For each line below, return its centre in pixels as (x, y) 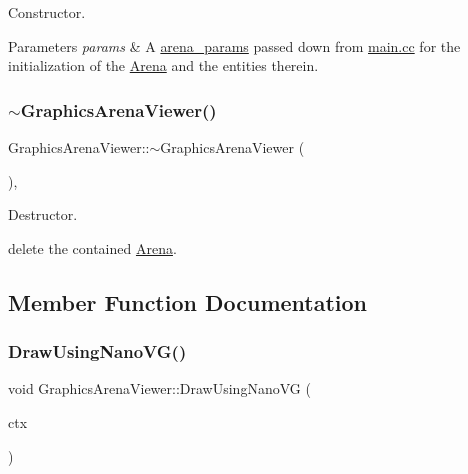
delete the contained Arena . (92, 247)
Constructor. (47, 12)
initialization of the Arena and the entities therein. (163, 65)
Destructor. (43, 214)
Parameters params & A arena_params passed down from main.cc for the (234, 45)
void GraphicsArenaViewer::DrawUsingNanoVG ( (159, 388)
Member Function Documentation (188, 301)
